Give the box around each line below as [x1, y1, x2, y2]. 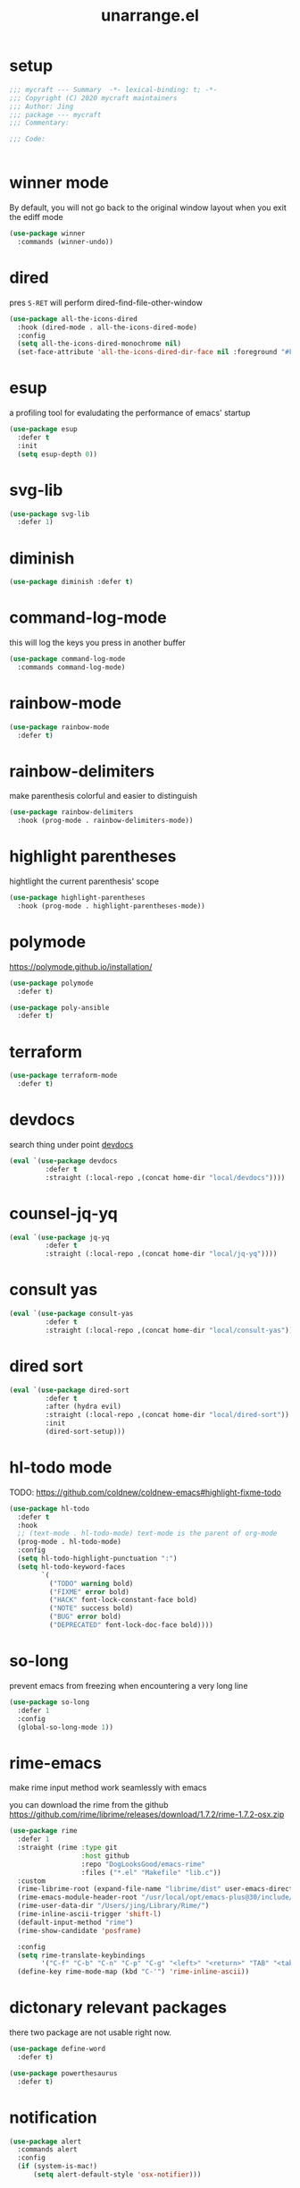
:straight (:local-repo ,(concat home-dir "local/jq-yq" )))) [45, 1250, 278, 1259]
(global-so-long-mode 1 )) [17, 1723, 114, 1732]
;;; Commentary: [9, 118, 70, 128]
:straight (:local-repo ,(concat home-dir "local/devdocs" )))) [45, 1173, 286, 1182]
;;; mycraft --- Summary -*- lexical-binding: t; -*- [9, 85, 218, 94]
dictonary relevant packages [9, 1997, 228, 2018]
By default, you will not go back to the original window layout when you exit [9, 202, 287, 213]
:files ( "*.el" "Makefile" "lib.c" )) [80, 1868, 221, 1877]
